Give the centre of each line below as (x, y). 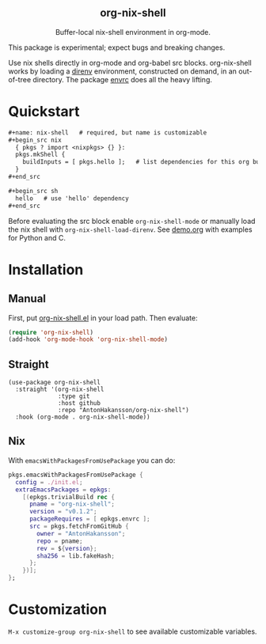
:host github (80, 403)
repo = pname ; (60, 541)
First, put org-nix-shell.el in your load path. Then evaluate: (103, 318)
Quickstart (44, 112)
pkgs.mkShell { (40, 155)
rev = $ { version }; (67, 548)
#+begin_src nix (35, 140)
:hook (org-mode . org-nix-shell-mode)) (83, 417)
